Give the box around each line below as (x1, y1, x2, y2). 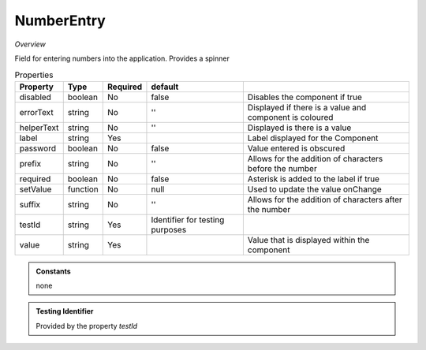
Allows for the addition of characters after (247, 194, 402, 205)
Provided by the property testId (35, 321, 138, 330)
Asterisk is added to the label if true (247, 173, 380, 184)
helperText (19, 122, 59, 133)
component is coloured (247, 111, 334, 122)
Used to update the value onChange (247, 184, 382, 195)
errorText (19, 106, 54, 117)
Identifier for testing (151, 214, 225, 225)
